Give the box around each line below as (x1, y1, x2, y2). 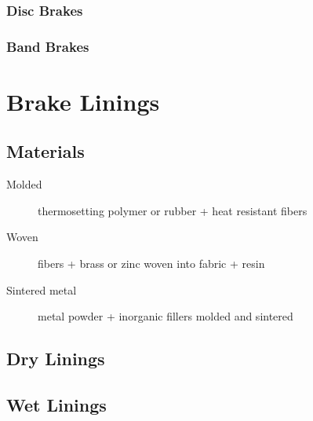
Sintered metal (6, 281, 77, 298)
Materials (6, 139, 85, 163)
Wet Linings (6, 393, 107, 416)
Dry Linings (6, 346, 105, 371)
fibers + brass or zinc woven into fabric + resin (38, 255, 265, 272)
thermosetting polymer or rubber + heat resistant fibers (38, 202, 308, 218)
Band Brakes (6, 36, 89, 56)
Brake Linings (6, 85, 160, 117)
